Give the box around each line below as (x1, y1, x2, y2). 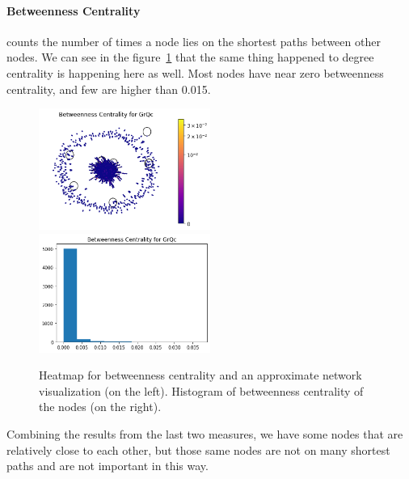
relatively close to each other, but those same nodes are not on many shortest (6, 441, 390, 458)
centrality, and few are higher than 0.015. (6, 80, 211, 97)
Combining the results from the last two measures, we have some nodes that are (6, 426, 403, 443)
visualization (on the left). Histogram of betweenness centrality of (39, 382, 364, 399)
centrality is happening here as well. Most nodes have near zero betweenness (6, 64, 384, 81)
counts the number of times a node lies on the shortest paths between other (6, 32, 381, 49)
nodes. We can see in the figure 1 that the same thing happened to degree (6, 49, 374, 66)
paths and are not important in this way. (6, 457, 209, 474)
